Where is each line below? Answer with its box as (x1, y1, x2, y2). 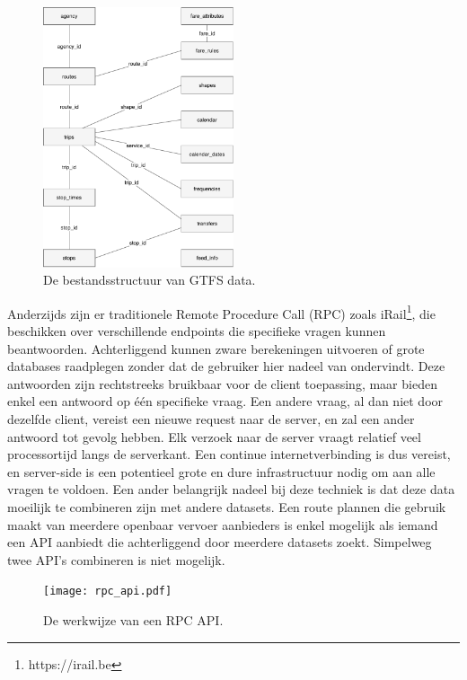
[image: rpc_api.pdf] (43, 585, 172, 598)
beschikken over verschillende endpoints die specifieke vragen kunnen (7, 322, 386, 340)
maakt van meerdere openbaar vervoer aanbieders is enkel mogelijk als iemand (7, 515, 438, 534)
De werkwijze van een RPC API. (43, 611, 224, 630)
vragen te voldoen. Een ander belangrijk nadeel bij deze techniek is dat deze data (7, 480, 455, 499)
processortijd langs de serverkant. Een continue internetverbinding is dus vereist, (7, 445, 451, 464)
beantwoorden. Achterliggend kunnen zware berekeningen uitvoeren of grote (7, 339, 425, 358)
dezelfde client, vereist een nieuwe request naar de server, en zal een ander (7, 410, 415, 428)
